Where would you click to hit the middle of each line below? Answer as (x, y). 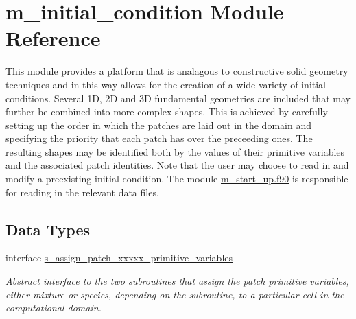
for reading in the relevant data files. (82, 192)
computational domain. (54, 308)
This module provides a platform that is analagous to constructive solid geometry (177, 71)
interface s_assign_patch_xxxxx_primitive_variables (119, 258)
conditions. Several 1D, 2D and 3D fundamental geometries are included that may (178, 98)
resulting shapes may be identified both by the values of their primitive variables (175, 151)
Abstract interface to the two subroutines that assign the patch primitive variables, (177, 281)
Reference (53, 38)
